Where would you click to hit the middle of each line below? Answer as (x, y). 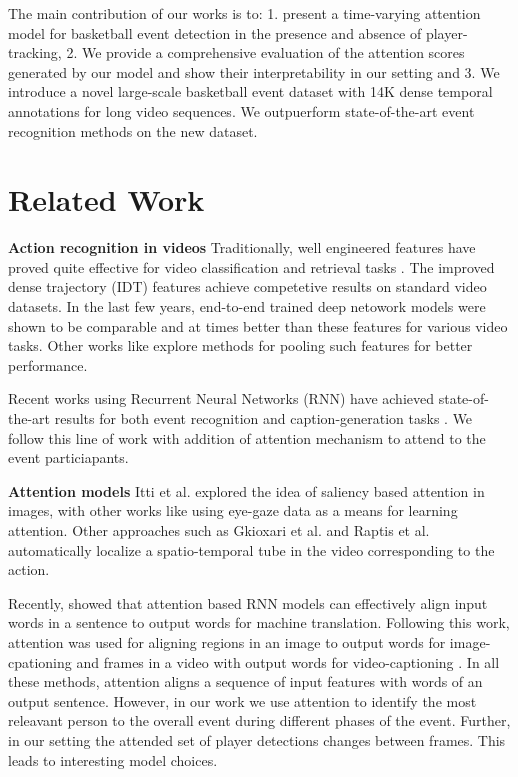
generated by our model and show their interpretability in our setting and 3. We (254, 71)
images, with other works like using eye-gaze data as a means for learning (233, 510)
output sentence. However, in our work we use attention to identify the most (242, 700)
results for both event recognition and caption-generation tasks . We (263, 418)
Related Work (106, 199)
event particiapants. (68, 457)
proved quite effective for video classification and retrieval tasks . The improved (251, 266)
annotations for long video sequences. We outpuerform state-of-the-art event (241, 110)
